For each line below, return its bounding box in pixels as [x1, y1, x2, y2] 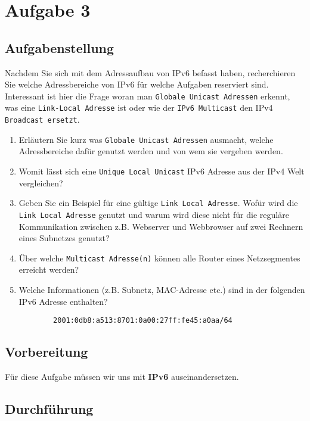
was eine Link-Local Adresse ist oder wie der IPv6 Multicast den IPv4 [5, 101, 273, 114]
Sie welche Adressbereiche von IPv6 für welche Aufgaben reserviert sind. [5, 78, 269, 91]
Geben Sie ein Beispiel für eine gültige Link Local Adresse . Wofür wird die [18, 197, 298, 209]
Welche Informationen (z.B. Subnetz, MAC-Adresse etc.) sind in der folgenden [18, 283, 305, 295]
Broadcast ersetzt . [5, 113, 80, 126]
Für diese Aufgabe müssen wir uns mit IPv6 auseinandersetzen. [5, 370, 239, 383]
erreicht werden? [18, 263, 79, 276]
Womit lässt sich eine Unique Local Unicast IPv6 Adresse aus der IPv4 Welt [18, 164, 305, 177]
